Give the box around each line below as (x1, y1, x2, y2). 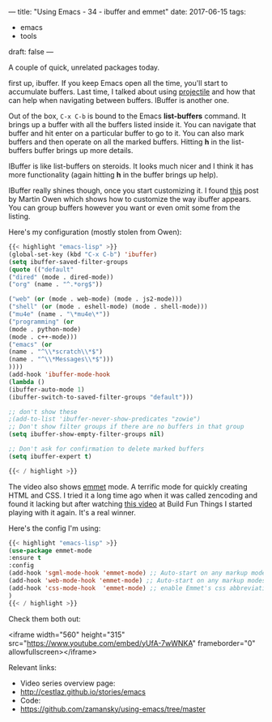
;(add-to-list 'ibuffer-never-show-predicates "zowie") (8, 415, 201, 424)
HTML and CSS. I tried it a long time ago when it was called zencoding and (8, 490, 257, 500)
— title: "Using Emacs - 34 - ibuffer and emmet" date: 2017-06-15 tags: (8, 7, 247, 16)
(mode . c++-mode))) (8, 332, 79, 341)
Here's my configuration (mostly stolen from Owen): (8, 227, 182, 237)
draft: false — (8, 47, 54, 56)
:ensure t (8, 554, 42, 562)
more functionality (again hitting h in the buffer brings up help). (8, 170, 219, 179)
